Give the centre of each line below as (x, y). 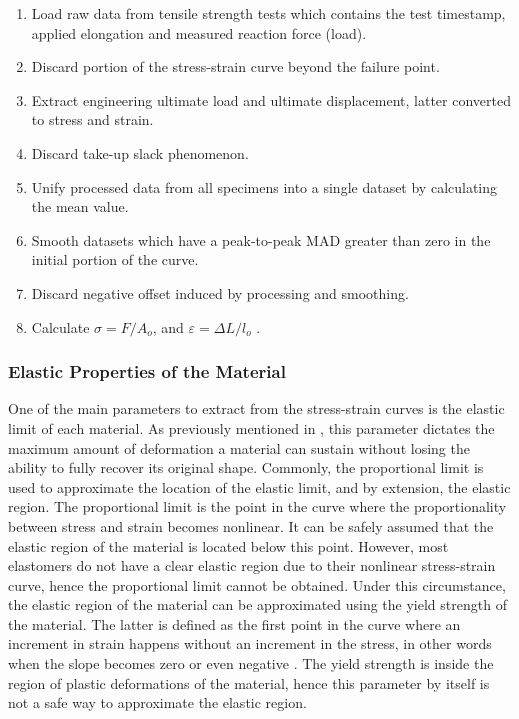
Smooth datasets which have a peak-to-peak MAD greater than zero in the (261, 239)
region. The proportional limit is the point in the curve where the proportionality (257, 506)
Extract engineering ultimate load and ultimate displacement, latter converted (271, 99)
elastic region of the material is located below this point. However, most (228, 545)
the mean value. (80, 206)
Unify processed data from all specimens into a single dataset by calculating (264, 186)
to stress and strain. (92, 119)
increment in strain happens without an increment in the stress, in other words (250, 643)
